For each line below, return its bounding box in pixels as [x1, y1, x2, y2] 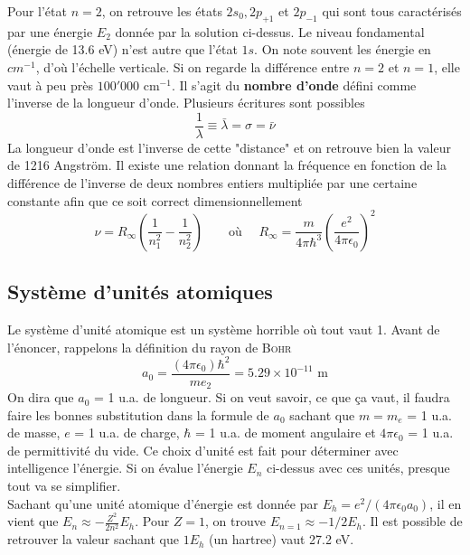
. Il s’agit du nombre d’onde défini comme [171, 75, 417, 94]
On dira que [7, 388, 74, 407]
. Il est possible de [362, 512, 463, 531]
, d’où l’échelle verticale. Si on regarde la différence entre [35, 57, 350, 76]
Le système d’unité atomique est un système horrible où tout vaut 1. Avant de [7, 319, 440, 338]
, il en [429, 494, 462, 513]
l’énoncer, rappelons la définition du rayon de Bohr [7, 337, 292, 356]
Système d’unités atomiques [7, 277, 273, 306]
